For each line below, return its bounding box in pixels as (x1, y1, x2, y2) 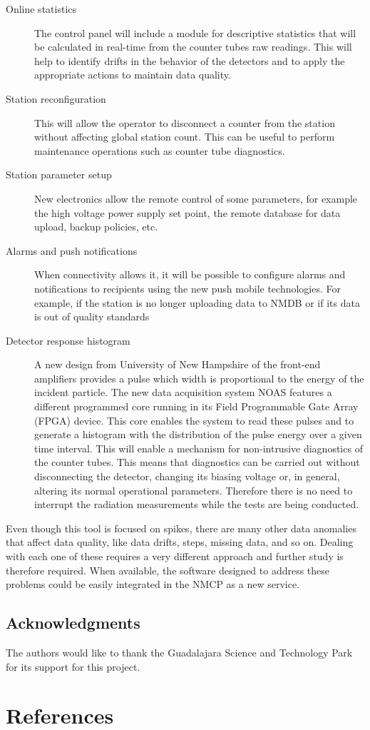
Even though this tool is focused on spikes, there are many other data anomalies (6, 520, 356, 535)
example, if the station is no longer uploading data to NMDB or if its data (34, 295, 360, 310)
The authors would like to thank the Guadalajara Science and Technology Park (6, 644, 353, 659)
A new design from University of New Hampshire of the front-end (34, 357, 321, 372)
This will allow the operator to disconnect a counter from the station (34, 115, 335, 130)
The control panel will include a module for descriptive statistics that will (34, 25, 356, 40)
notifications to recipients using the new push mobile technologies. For (34, 280, 341, 295)
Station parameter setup (6, 167, 112, 182)
